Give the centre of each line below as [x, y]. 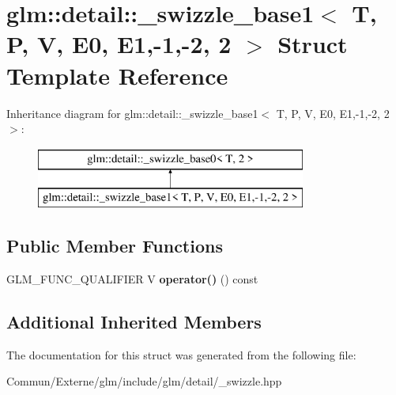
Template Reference [117, 75]
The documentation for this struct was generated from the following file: [181, 354]
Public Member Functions [115, 246]
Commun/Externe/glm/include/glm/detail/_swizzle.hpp [144, 381]
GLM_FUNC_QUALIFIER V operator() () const [132, 279]
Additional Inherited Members [134, 322]
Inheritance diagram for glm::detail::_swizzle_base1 [132, 113]
